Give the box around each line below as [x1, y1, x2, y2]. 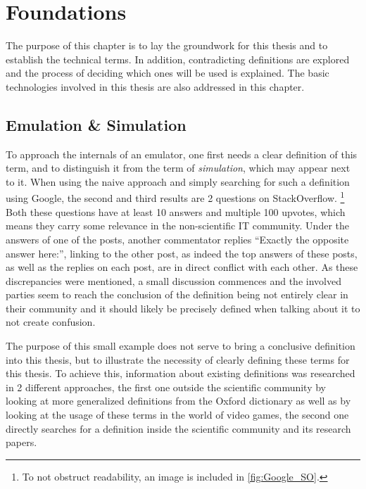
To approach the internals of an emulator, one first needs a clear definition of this [6, 146, 358, 161]
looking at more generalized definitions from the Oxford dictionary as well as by [6, 393, 351, 408]
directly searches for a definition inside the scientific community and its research [6, 421, 351, 436]
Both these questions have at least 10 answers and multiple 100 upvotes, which [6, 204, 346, 219]
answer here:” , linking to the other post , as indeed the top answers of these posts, [6, 246, 358, 260]
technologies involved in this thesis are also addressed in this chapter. [6, 79, 305, 94]
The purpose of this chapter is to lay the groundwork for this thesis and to [6, 38, 328, 53]
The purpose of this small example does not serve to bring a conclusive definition [6, 338, 355, 353]
